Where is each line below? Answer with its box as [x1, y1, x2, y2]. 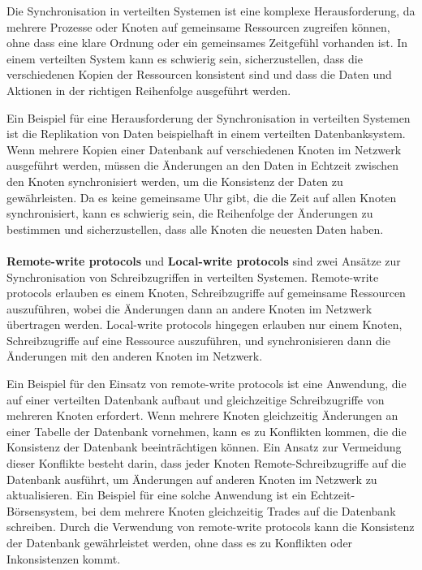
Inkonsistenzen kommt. [6, 550, 121, 567]
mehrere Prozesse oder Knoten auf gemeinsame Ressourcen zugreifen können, [6, 18, 390, 35]
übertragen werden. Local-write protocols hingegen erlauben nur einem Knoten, [6, 316, 403, 333]
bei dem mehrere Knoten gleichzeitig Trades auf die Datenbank [81, 502, 396, 519]
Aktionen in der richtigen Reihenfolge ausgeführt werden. [6, 81, 291, 98]
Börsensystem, [6, 502, 78, 519]
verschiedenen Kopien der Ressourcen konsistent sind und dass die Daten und [6, 66, 392, 83]
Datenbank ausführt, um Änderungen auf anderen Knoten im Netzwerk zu [6, 470, 377, 487]
